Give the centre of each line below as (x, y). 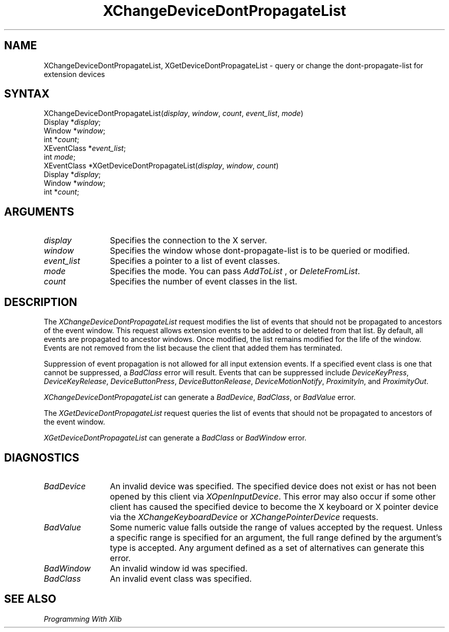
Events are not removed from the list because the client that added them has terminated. (193, 348)
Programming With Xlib (83, 619)
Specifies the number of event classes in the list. (203, 282)
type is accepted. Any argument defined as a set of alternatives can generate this (267, 548)
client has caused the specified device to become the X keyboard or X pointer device (274, 506)
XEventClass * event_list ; (85, 148)
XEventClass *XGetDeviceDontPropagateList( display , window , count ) (161, 166)
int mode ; (60, 157)
